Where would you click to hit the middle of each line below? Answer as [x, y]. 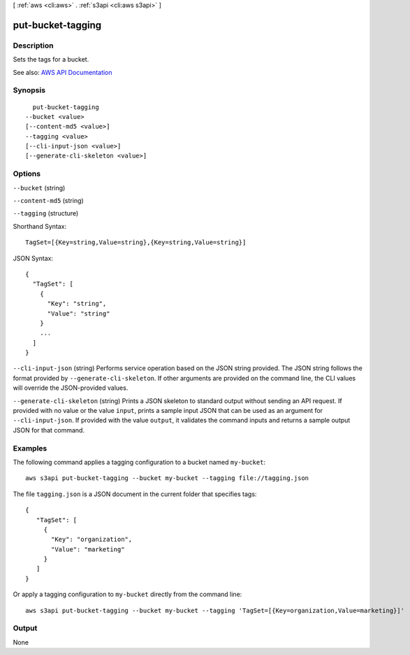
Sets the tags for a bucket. [51, 59]
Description [33, 45]
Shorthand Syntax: [39, 226]
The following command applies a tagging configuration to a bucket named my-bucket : [139, 462]
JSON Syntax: [33, 258]
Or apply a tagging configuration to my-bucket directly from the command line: [127, 594]
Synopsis [29, 90]
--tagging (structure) [46, 213]
